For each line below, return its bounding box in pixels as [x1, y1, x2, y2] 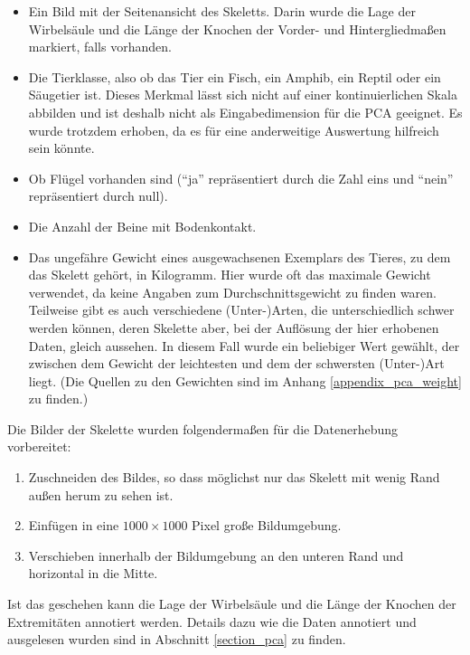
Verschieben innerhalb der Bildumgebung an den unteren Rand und [28, 546, 404, 565]
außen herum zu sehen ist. [28, 485, 174, 504]
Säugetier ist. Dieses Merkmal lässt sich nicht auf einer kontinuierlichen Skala [28, 85, 457, 104]
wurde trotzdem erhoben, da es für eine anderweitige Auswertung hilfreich [28, 120, 439, 139]
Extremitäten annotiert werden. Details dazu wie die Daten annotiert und [7, 612, 417, 631]
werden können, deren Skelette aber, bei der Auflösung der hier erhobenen [28, 318, 439, 337]
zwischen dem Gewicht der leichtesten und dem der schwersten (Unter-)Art [28, 354, 445, 373]
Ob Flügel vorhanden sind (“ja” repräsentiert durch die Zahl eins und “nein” [28, 168, 454, 187]
